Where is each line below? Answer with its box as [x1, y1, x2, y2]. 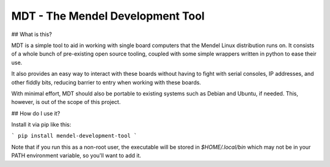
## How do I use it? [11, 109, 61, 117]
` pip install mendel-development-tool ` [11, 132, 137, 139]
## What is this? [11, 31, 52, 38]
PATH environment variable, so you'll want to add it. [11, 152, 142, 159]
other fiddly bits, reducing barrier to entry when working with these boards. [11, 78, 202, 86]
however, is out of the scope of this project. [11, 98, 121, 106]
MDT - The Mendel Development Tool [11, 9, 205, 23]
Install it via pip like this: [11, 121, 71, 128]
